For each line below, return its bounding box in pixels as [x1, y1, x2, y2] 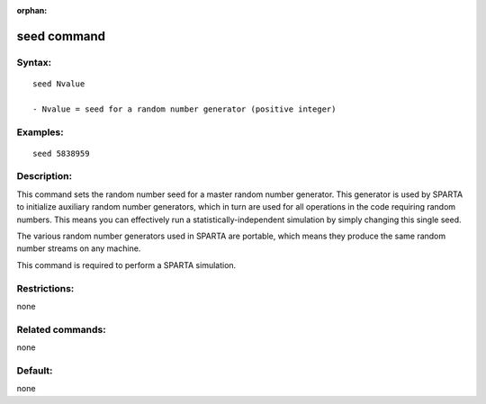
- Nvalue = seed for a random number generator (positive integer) [32, 103, 337, 114]
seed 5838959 [32, 148, 90, 158]
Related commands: [16, 323, 107, 336]
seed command [16, 28, 106, 44]
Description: [16, 170, 72, 183]
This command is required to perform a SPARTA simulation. [16, 259, 237, 270]
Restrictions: [16, 282, 75, 294]
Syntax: [16, 56, 52, 68]
